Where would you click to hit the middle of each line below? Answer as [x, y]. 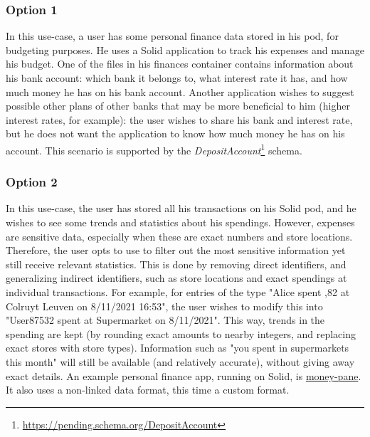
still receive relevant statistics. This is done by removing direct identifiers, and [176, 264]
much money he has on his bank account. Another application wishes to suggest [180, 91]
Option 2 [32, 182]
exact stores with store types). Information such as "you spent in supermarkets [178, 348]
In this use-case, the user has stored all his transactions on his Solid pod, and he [181, 208]
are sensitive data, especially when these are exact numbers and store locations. [179, 236]
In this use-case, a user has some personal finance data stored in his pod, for [172, 36]
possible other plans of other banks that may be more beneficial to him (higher [178, 106]
